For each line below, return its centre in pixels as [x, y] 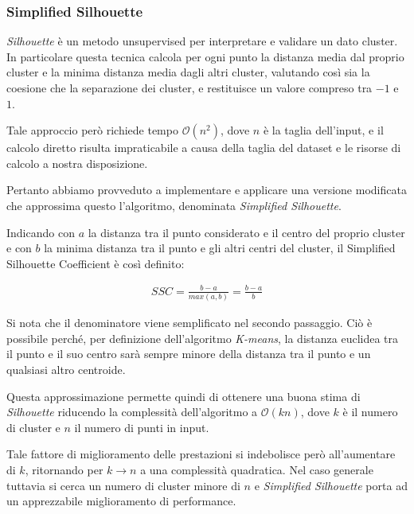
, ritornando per [64, 469]
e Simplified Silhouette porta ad [331, 485]
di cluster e [33, 427]
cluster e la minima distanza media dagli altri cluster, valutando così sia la [188, 72]
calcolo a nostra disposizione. [77, 163]
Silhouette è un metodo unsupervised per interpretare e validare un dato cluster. [202, 41]
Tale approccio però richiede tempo [92, 130]
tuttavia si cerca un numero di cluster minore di [123, 485]
